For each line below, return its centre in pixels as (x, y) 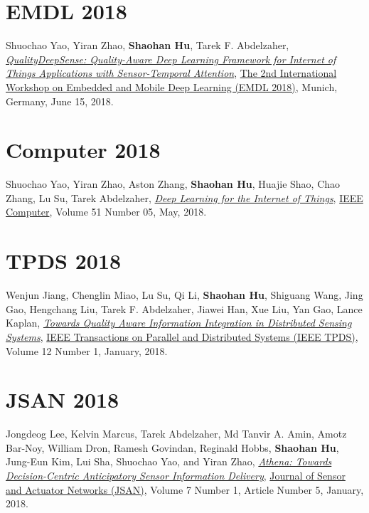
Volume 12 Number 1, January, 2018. (87, 350)
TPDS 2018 (64, 261)
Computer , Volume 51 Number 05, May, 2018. (106, 212)
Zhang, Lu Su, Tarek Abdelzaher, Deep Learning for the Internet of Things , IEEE (184, 197)
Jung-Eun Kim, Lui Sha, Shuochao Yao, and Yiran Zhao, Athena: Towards (169, 461)
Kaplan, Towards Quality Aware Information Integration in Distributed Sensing (179, 323)
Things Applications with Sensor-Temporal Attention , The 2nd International (171, 73)
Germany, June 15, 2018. (60, 101)
